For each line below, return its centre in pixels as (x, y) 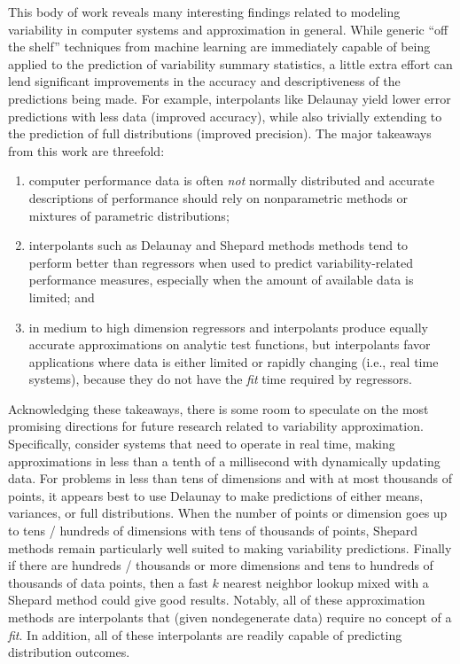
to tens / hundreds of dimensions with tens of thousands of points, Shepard (213, 531)
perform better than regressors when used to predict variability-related (221, 262)
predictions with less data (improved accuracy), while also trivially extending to (225, 116)
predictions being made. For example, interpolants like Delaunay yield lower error (230, 98)
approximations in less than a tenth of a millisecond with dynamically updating (224, 461)
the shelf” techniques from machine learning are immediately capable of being (219, 47)
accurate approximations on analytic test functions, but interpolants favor (230, 344)
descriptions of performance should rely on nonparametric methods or (218, 197)
